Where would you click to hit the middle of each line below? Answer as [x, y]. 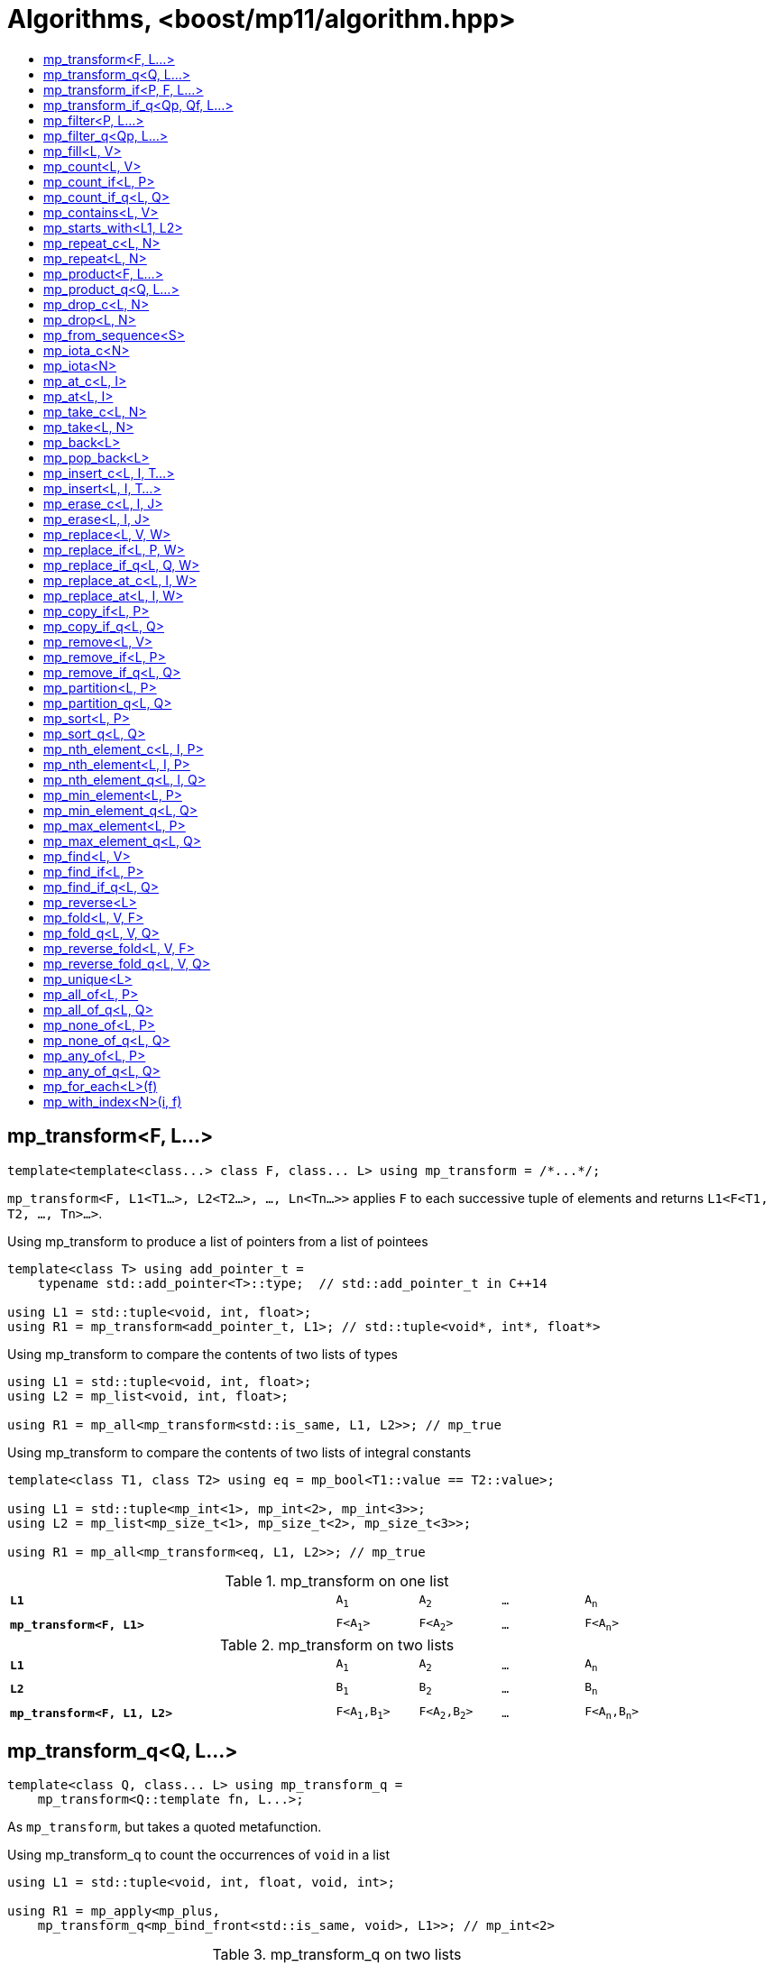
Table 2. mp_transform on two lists [337, 1644]
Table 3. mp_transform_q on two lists [337, 1955]
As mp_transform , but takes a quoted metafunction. [165, 1827]
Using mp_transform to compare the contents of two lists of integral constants [239, 1452]
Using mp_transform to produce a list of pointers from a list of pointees [218, 1241]
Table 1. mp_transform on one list [337, 1580]
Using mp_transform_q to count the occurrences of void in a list [199, 1855]
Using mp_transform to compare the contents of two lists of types [202, 1354]
